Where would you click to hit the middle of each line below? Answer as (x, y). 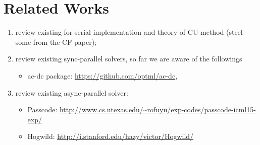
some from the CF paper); (56, 42)
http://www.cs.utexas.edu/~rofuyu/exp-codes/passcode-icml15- (158, 110)
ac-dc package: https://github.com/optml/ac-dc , (102, 75)
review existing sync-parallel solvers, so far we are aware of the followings (129, 59)
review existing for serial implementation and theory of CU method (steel (129, 32)
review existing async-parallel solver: (72, 92)
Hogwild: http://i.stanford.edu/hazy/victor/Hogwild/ (111, 136)
